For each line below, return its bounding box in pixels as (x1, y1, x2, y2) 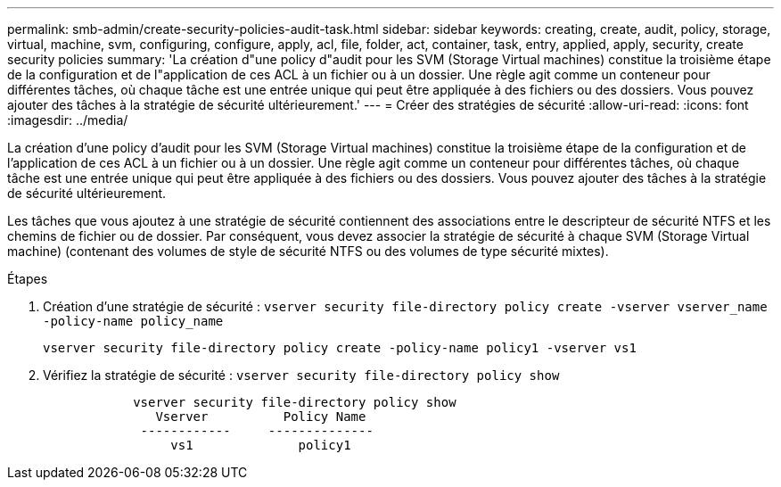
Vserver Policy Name (155, 409, 366, 424)
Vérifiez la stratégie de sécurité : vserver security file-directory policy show (43, 367, 560, 383)
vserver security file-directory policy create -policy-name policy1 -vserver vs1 (43, 341, 637, 355)
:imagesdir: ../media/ (7, 112, 128, 128)
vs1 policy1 (170, 438, 351, 452)
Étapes (7, 271, 48, 286)
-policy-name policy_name (43, 314, 224, 328)
